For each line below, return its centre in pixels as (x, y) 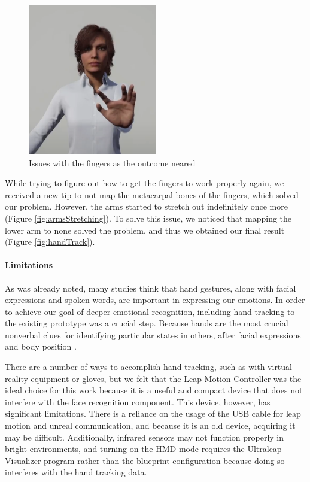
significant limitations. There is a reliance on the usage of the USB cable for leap (153, 413)
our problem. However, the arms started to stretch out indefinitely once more (146, 206)
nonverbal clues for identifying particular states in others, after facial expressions (153, 334)
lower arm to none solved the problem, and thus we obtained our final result (145, 230)
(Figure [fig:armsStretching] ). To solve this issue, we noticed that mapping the (148, 218)
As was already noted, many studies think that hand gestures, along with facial (151, 288)
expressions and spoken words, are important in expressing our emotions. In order (155, 300)
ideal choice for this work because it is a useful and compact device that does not (154, 390)
